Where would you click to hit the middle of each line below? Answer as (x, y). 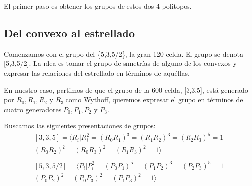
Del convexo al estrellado (70, 32)
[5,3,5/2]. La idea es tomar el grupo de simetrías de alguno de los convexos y (120, 63)
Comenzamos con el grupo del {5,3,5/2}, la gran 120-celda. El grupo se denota (124, 53)
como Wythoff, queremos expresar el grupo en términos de (154, 99)
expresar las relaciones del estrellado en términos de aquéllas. (97, 73)
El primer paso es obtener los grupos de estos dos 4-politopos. (98, 6)
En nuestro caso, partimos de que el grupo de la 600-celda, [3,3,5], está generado (126, 90)
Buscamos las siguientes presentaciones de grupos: (80, 126)
